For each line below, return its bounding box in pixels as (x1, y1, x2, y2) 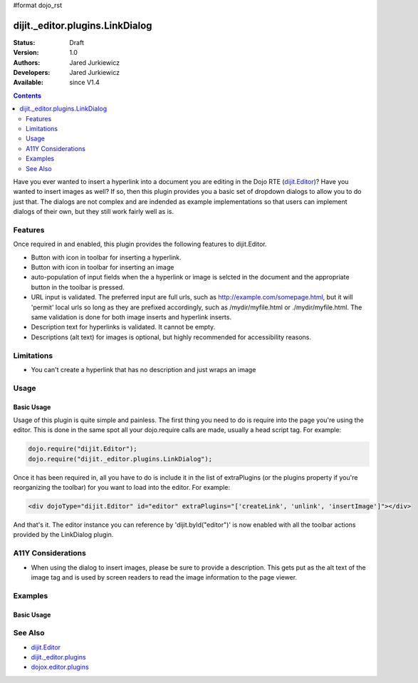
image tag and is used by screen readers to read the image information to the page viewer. (31, 572, 298, 581)
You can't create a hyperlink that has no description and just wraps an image (31, 365, 256, 374)
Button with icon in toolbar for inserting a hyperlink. (31, 253, 182, 262)
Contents (13, 91, 42, 100)
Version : (13, 48, 39, 57)
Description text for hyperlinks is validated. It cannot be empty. (31, 323, 216, 332)
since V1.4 (69, 78, 100, 87)
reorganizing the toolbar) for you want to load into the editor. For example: (13, 483, 231, 492)
